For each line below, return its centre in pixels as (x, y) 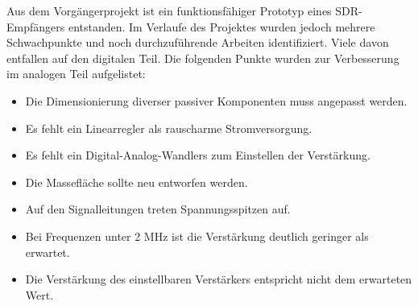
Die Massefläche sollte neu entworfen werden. (137, 182)
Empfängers (36, 26)
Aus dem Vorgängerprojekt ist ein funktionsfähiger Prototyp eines (169, 10)
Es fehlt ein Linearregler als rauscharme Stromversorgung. (169, 128)
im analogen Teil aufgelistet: (76, 74)
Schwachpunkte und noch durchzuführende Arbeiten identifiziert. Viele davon (198, 42)
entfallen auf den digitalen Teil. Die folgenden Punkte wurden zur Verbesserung (203, 58)
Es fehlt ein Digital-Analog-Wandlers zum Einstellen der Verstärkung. (198, 155)
